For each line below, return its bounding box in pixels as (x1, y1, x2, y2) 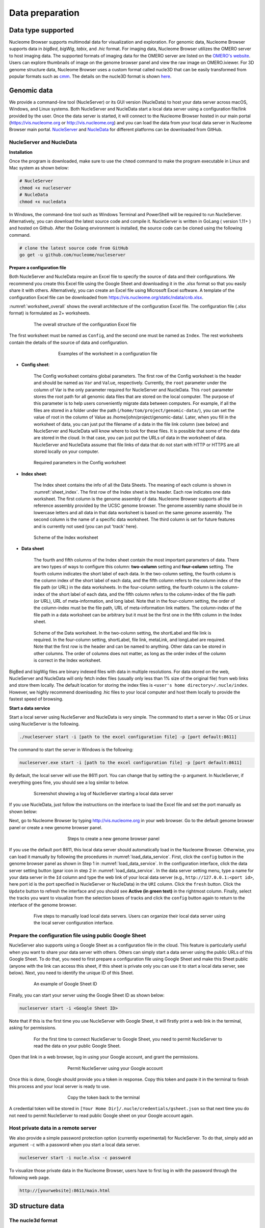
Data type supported (9, 26, 74, 34)
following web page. (9, 1174, 50, 1180)
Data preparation (9, 7, 79, 18)
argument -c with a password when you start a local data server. (9, 1142, 140, 1148)
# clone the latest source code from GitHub (19, 245, 129, 251)
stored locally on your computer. (33, 448, 99, 454)
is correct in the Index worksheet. (33, 657, 102, 663)
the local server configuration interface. (33, 920, 114, 926)
